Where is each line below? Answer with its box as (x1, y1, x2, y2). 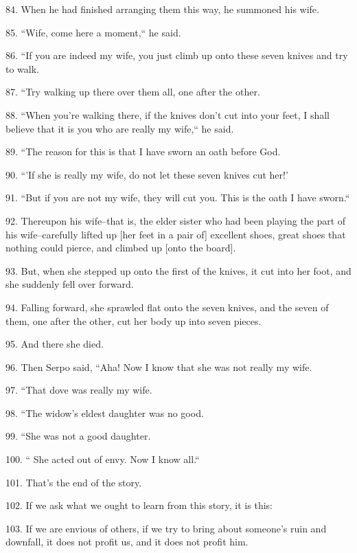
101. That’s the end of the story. (5, 475, 142, 489)
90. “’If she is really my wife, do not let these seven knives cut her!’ (5, 167, 288, 181)
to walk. (5, 61, 39, 76)
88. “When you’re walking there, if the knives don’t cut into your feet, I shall (5, 107, 330, 122)
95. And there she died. (5, 337, 104, 351)
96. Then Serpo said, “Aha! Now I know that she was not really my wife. (5, 359, 312, 374)
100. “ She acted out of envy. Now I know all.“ (5, 452, 200, 466)
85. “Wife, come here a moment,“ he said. (5, 25, 181, 39)
